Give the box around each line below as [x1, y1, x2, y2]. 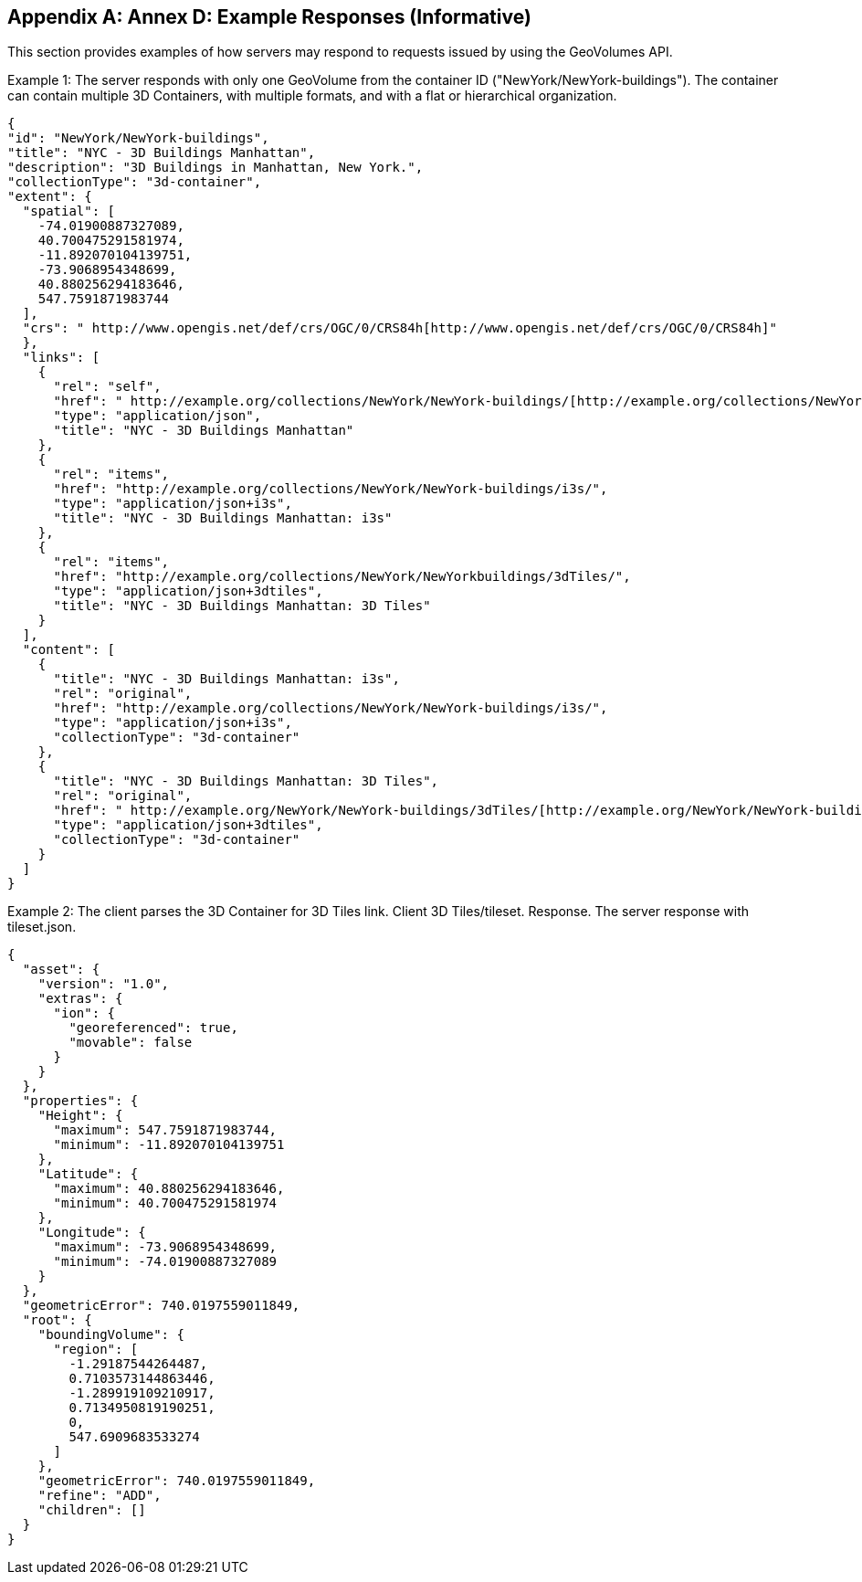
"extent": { [7, 189, 92, 205]
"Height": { [37, 1108, 123, 1123]
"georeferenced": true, [68, 1020, 238, 1036]
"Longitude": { [37, 1225, 146, 1240]
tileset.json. [7, 919, 77, 935]
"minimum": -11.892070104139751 [53, 1137, 285, 1153]
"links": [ [22, 350, 100, 365]
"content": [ [22, 642, 116, 658]
